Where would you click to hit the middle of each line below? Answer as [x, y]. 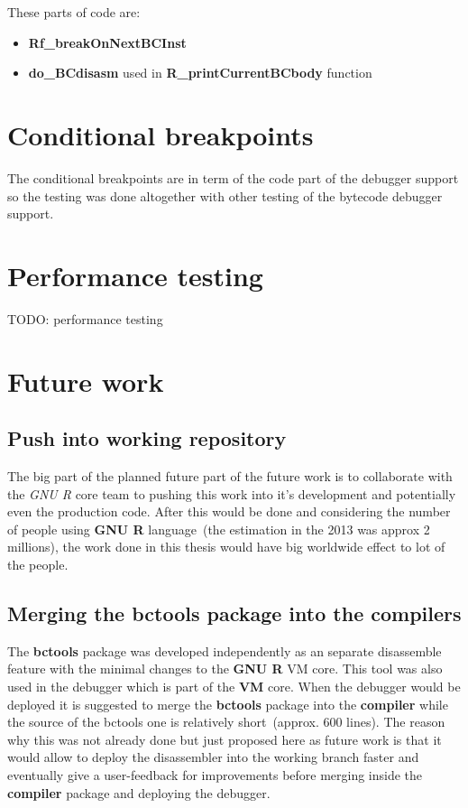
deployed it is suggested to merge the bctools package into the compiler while [228, 704]
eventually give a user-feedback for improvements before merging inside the [215, 774]
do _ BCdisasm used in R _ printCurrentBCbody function [200, 73]
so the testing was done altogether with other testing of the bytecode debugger [225, 195]
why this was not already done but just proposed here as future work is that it [225, 739]
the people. [38, 564]
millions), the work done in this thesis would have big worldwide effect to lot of [226, 547]
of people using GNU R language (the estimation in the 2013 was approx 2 [219, 529]
